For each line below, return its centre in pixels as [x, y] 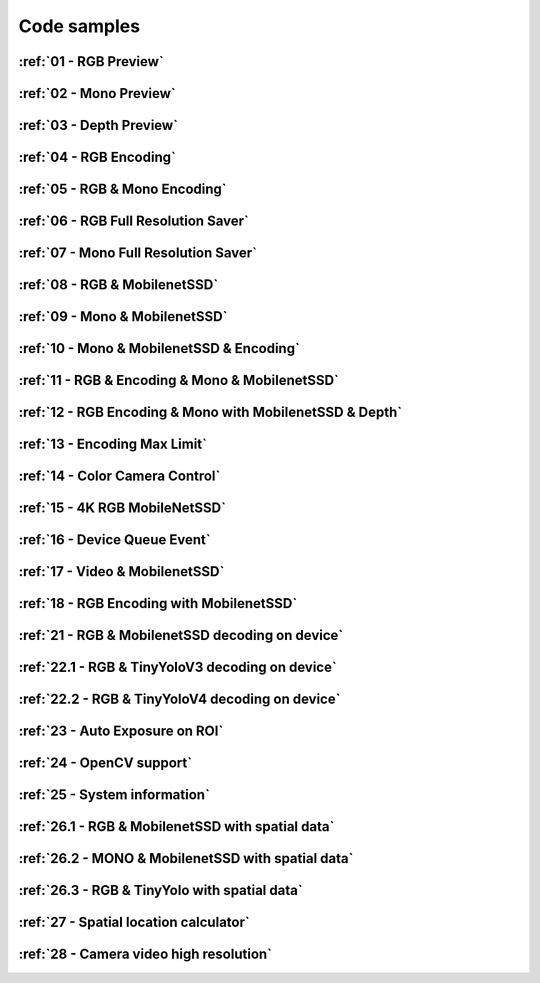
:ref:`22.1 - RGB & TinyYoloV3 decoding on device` [177, 667]
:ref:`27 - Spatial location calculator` [134, 922]
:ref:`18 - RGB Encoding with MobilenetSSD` [158, 603]
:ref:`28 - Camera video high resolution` [145, 954]
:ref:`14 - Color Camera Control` [119, 476]
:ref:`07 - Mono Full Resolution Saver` [138, 253]
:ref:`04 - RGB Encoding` [97, 157]
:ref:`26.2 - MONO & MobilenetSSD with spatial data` [186, 858]
